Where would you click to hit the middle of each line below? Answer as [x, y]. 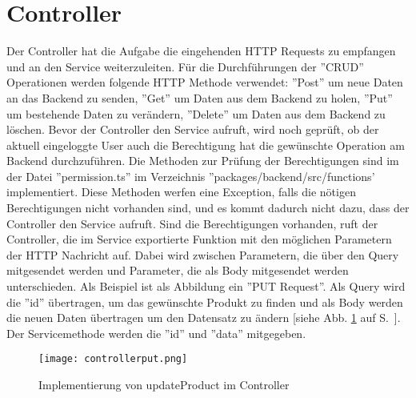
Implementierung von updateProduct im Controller [164, 385]
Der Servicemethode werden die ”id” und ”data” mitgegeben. [156, 333]
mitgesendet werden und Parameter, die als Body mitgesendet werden [178, 270]
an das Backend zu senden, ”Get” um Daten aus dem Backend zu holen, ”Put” [200, 97]
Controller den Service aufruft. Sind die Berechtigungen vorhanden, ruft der [192, 223]
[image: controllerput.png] [113, 359]
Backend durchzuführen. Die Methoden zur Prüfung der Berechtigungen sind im [203, 161]
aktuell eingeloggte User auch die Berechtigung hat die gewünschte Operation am [206, 145]
